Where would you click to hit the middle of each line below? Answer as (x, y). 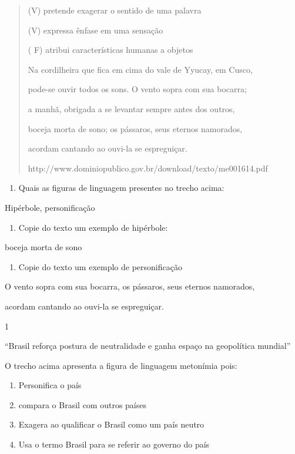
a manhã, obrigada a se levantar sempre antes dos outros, (131, 108)
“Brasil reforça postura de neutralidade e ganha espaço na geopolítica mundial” (148, 346)
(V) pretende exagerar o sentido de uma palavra (115, 10)
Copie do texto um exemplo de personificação (100, 266)
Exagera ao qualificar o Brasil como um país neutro (111, 424)
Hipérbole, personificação (50, 207)
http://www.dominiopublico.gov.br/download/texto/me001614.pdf (148, 168)
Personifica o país (50, 385)
